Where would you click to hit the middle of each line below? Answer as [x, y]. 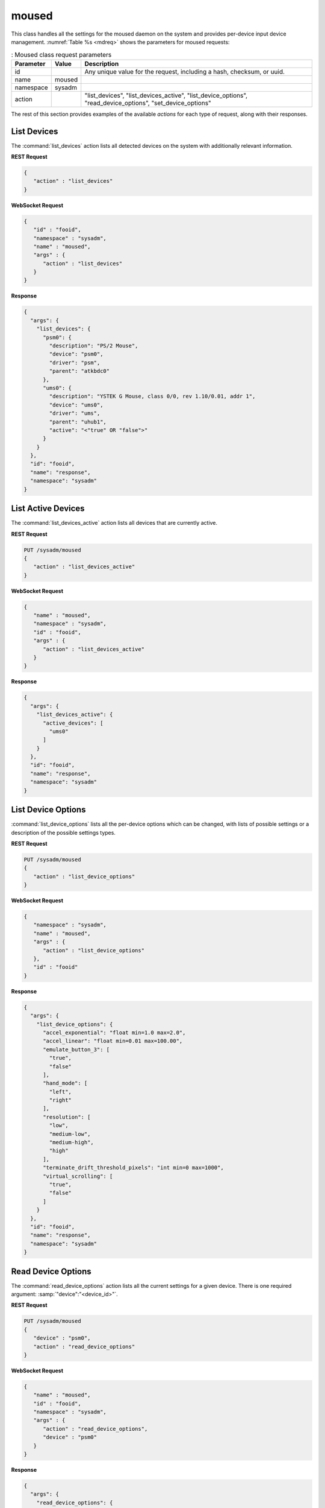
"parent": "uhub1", [78, 422]
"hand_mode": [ [65, 1083]
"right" [60, 1100]
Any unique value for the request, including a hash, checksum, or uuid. [185, 71]
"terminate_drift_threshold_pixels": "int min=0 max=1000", [133, 1168]
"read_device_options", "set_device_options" [148, 103]
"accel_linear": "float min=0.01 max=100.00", [113, 1041]
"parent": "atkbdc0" [79, 371]
